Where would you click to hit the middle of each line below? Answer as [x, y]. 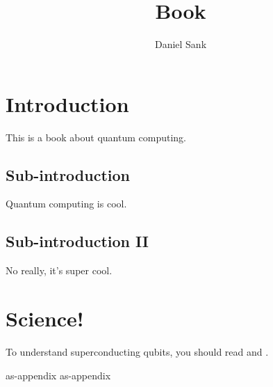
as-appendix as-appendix [58, 375]
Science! [45, 318]
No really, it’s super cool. [59, 270]
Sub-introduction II [77, 241]
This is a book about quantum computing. [96, 137]
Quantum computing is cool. [66, 204]
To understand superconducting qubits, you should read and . [137, 351]
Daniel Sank [181, 44]
